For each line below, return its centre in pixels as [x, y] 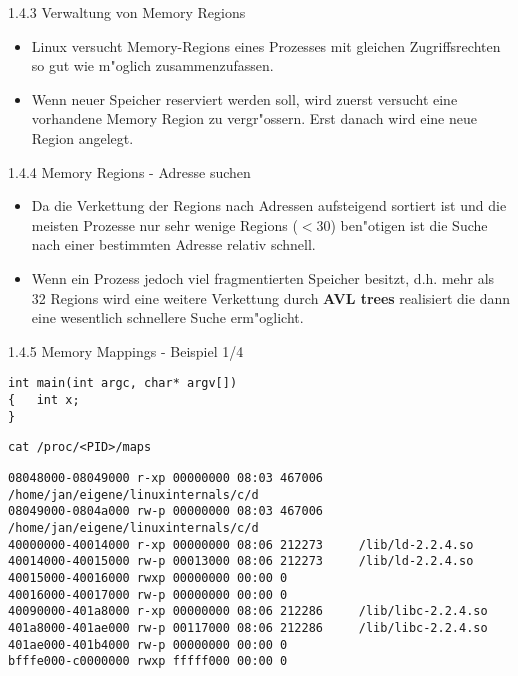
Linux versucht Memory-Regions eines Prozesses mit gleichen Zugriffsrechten [266, 45]
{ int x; [44, 399]
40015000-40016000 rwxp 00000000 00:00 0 [148, 577]
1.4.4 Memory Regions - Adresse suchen [129, 171]
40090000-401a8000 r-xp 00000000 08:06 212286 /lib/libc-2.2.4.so [248, 611]
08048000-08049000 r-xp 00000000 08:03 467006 [165, 477]
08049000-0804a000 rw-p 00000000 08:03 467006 [165, 511]
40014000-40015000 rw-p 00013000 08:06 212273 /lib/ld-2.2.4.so [241, 561]
